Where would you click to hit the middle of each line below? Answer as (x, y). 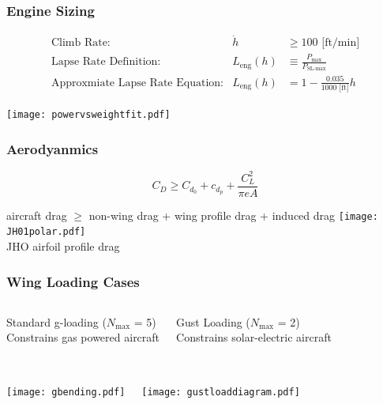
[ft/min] (341, 43)
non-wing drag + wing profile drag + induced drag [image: (233, 215)
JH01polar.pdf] (46, 232)
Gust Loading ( (213, 321)
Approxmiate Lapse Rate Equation (136, 83)
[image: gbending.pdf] (66, 392)
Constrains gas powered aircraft (83, 337)
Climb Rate (79, 43)
